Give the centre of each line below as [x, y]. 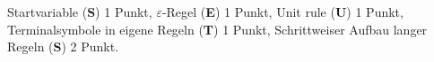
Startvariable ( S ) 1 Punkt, [80, 12]
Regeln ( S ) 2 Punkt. [63, 46]
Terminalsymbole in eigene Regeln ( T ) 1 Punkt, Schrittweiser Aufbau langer [217, 29]
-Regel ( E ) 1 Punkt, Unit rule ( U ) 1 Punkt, [282, 12]
